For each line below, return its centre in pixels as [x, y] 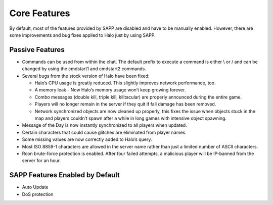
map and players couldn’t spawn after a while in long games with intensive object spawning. [131, 118]
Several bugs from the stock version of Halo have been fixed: [86, 76]
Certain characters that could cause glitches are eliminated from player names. [104, 132]
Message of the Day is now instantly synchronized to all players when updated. [104, 125]
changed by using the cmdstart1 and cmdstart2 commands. [84, 69]
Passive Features [37, 50]
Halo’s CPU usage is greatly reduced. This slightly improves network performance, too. [125, 83]
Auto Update [35, 187]
